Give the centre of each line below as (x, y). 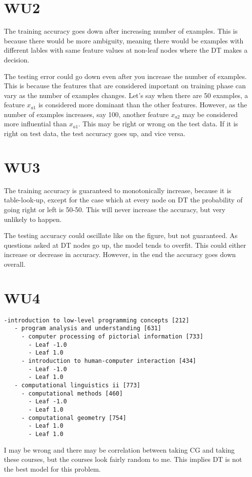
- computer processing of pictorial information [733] (112, 336)
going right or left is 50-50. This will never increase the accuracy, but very (115, 209)
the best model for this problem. (52, 468)
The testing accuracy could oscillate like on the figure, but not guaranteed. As (121, 235)
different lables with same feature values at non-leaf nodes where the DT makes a (126, 50)
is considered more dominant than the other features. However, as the (143, 105)
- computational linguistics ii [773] (77, 385)
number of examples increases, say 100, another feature (86, 114)
